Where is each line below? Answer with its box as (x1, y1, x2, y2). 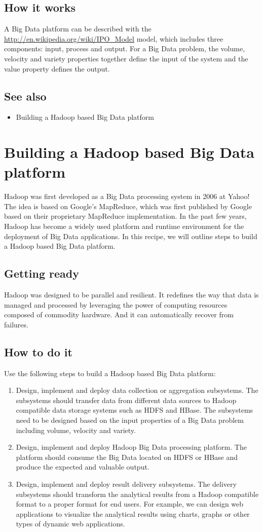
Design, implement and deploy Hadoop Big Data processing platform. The (16, 442, 247, 452)
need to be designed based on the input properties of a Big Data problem (16, 415, 244, 425)
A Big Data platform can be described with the (4, 23, 152, 34)
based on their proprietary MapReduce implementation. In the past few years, (4, 211, 247, 221)
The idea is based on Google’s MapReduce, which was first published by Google (4, 201, 252, 211)
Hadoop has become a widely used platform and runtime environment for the (4, 221, 244, 231)
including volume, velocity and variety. (16, 424, 136, 435)
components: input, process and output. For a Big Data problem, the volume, (4, 43, 245, 54)
